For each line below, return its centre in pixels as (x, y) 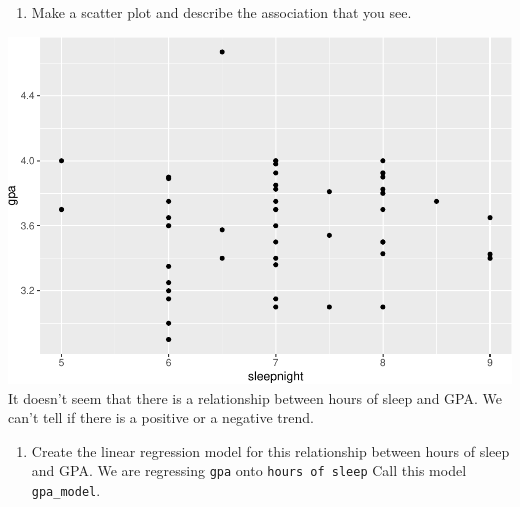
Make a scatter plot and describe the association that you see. (221, 12)
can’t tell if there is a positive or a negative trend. (161, 417)
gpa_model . (66, 490)
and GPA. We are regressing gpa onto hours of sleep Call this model (249, 470)
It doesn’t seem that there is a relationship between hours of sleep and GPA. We (255, 397)
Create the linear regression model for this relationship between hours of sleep (270, 450)
